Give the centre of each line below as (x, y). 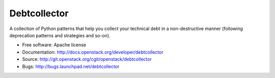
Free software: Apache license (54, 45)
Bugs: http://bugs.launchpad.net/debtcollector (71, 66)
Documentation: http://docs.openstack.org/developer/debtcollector (93, 52)
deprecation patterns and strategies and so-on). (60, 35)
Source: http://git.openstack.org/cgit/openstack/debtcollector (87, 59)
